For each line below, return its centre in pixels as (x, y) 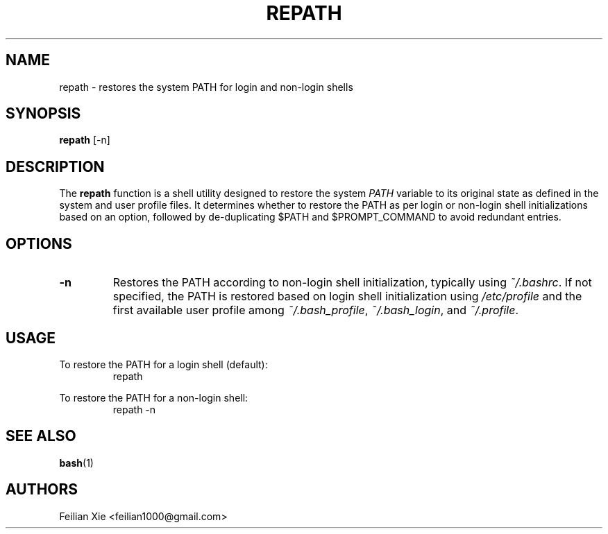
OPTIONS (39, 243)
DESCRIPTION (55, 166)
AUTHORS (42, 490)
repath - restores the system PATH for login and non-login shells (206, 87)
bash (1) (76, 463)
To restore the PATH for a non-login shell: (154, 397)
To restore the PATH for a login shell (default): (163, 364)
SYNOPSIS (43, 114)
